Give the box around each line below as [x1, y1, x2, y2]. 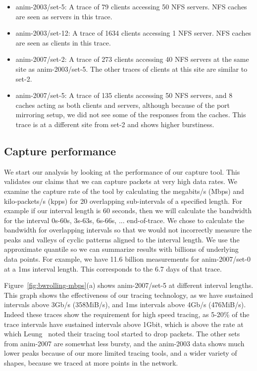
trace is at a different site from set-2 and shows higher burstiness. [15, 119, 214, 129]
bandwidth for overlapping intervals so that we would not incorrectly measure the [4, 225, 252, 235]
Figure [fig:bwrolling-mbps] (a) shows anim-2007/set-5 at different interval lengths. [4, 280, 254, 290]
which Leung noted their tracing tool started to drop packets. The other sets [4, 328, 240, 339]
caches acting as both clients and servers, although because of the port [15, 99, 230, 110]
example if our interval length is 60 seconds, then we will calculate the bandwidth [4, 205, 252, 216]
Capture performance [4, 143, 116, 158]
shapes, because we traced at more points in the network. [4, 358, 178, 368]
